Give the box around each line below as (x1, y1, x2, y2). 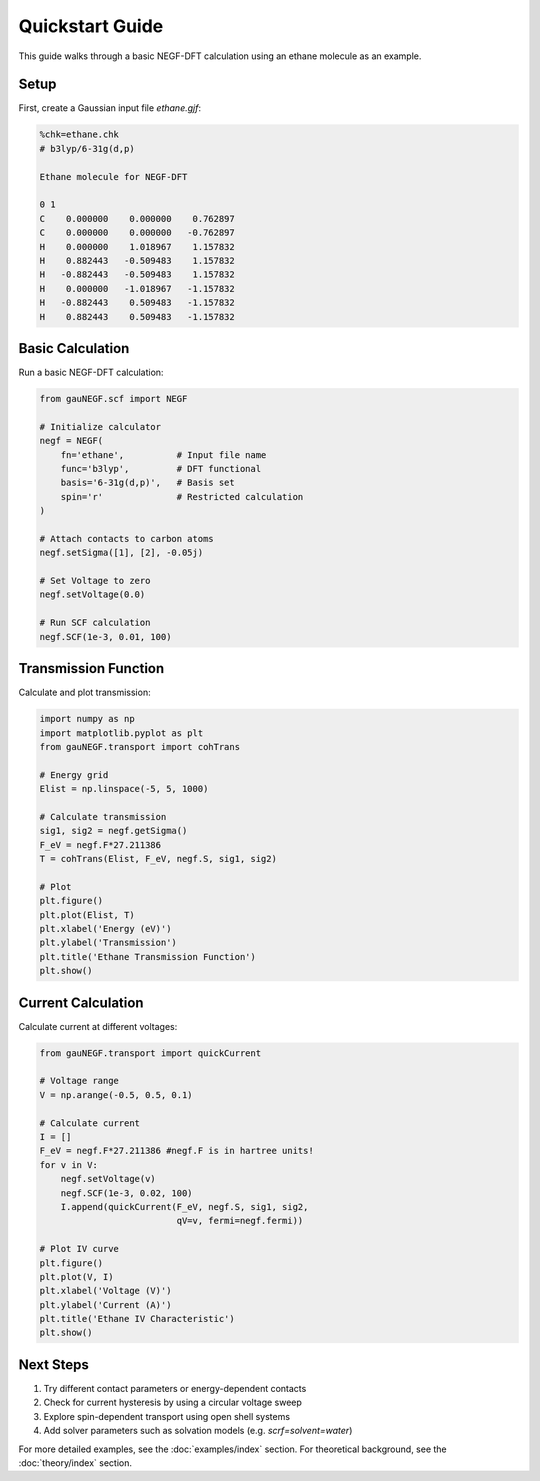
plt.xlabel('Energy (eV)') (39, 923, 172, 934)
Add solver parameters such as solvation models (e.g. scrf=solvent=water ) (43, 1425, 353, 1437)
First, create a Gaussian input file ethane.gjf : (18, 102, 202, 114)
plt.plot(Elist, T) (39, 909, 135, 920)
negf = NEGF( (39, 435, 104, 447)
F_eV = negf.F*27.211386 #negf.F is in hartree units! (39, 1145, 314, 1157)
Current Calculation (18, 994, 144, 1011)
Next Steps (18, 1356, 89, 1373)
